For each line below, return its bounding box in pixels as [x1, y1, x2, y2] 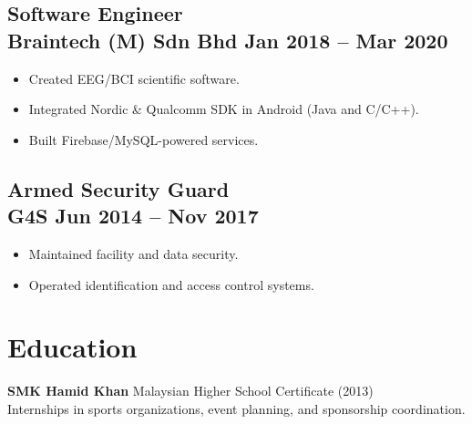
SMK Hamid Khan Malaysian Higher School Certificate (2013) [7, 381, 374, 400]
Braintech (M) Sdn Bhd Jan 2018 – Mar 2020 [7, 26, 448, 54]
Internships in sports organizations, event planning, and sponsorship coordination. [7, 398, 466, 418]
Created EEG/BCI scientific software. [28, 68, 240, 88]
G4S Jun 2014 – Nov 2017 [7, 202, 259, 230]
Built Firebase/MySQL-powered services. [28, 129, 259, 149]
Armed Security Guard [7, 174, 230, 202]
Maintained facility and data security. [28, 243, 239, 263]
